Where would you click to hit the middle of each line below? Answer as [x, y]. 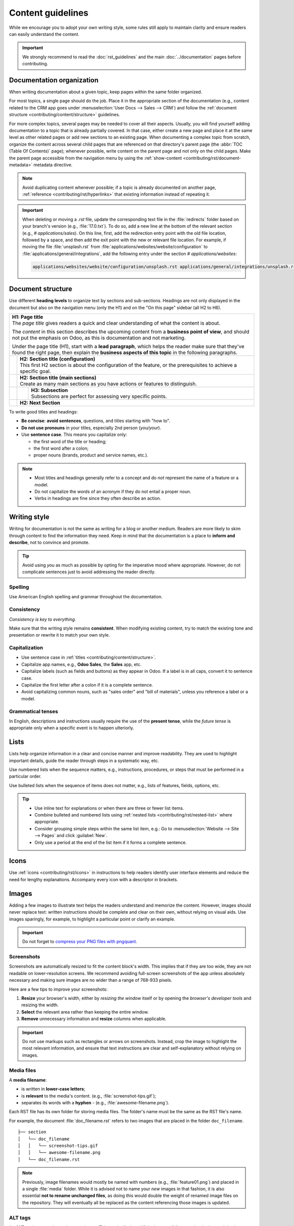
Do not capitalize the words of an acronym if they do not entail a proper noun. [113, 491]
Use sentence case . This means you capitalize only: [74, 434]
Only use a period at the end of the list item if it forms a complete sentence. [111, 842]
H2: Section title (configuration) [58, 359]
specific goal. [36, 371]
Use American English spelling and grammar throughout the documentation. [86, 597]
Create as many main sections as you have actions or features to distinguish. [108, 384]
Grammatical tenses [34, 711]
